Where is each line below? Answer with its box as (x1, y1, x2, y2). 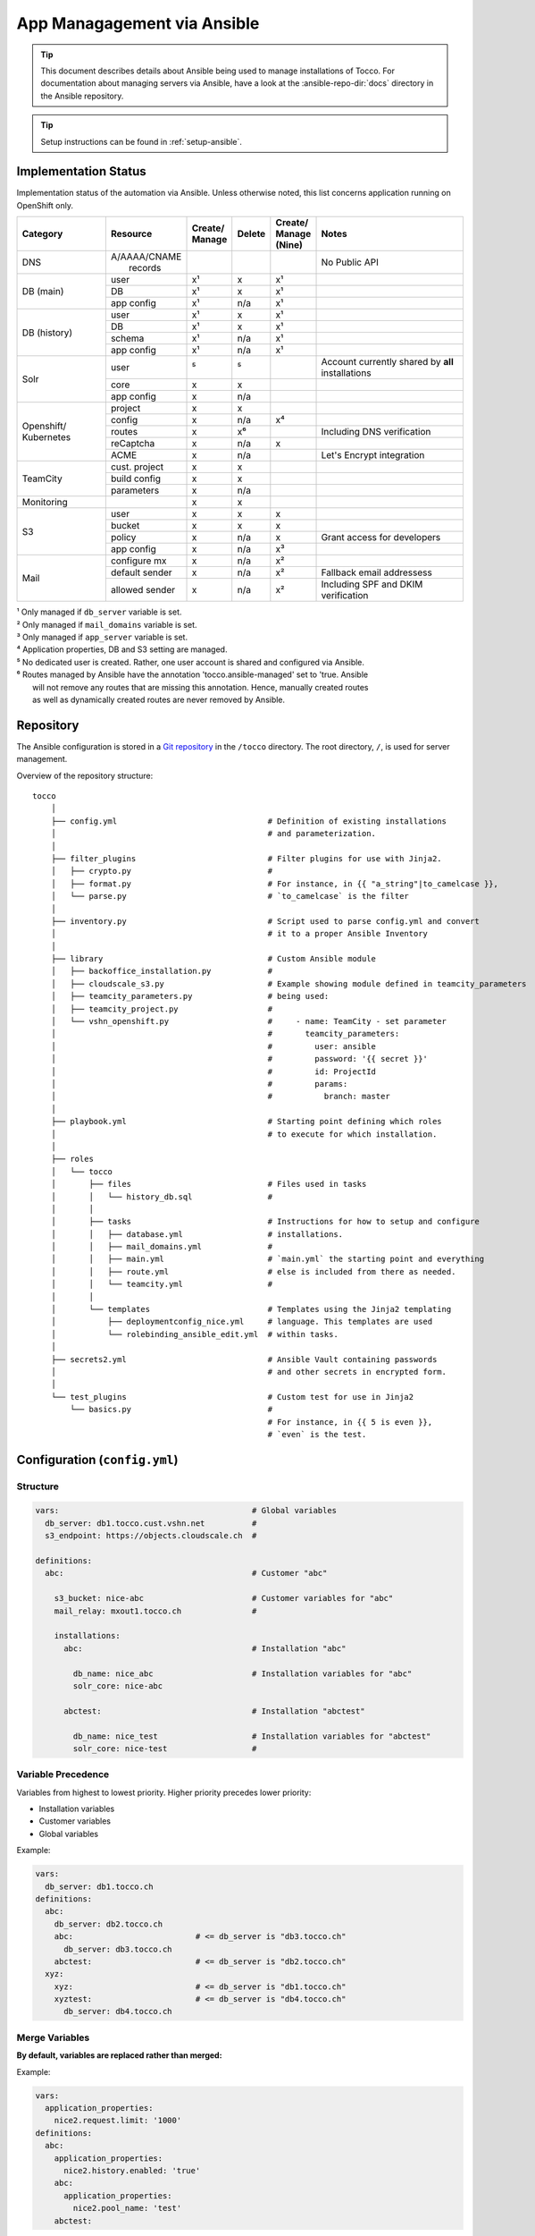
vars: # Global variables (35, 1505, 338, 1516)
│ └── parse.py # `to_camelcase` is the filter (50, 891, 410, 902)
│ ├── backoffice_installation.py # (50, 966, 272, 977)
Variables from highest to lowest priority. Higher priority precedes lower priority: (16, 1787, 312, 1798)
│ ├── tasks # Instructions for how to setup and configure (50, 1216, 480, 1227)
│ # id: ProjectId (50, 1066, 377, 1077)
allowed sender (110, 584, 176, 597)
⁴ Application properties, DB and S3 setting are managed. (16, 644, 228, 655)
